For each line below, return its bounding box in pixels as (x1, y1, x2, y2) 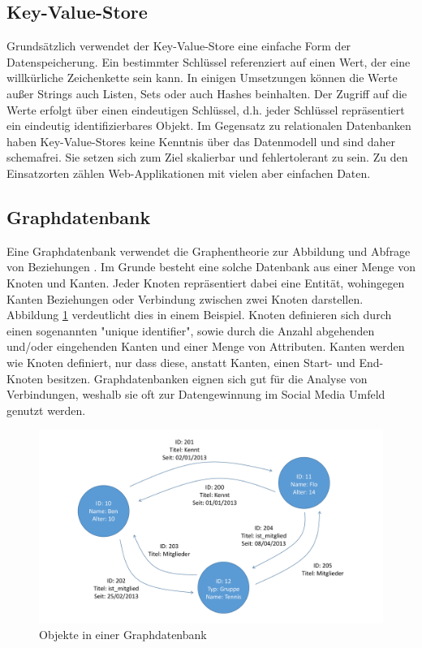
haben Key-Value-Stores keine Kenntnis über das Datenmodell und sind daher (6, 132, 395, 149)
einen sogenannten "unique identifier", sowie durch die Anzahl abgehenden (6, 322, 375, 339)
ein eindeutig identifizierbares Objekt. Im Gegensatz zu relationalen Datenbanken (6, 117, 411, 134)
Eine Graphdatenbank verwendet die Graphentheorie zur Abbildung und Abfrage (6, 242, 411, 259)
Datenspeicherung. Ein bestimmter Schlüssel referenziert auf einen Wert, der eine (6, 53, 411, 70)
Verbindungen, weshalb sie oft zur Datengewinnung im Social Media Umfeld (6, 386, 385, 403)
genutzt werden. (6, 401, 86, 418)
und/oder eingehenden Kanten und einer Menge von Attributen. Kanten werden (6, 338, 405, 355)
